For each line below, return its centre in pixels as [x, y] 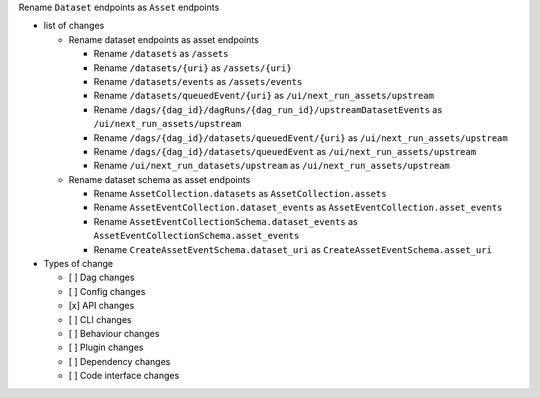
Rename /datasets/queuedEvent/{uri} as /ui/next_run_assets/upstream [264, 96]
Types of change [78, 264]
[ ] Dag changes [101, 277]
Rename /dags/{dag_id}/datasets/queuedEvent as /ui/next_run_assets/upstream [285, 151]
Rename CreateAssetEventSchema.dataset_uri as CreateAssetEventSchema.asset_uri [292, 249]
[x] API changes [101, 306]
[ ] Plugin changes [106, 347]
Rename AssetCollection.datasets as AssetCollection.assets [240, 194]
